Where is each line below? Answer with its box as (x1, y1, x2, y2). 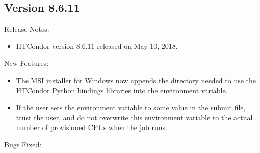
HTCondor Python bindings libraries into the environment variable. (16, 85, 228, 95)
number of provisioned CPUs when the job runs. (16, 122, 167, 133)
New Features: (4, 58, 49, 68)
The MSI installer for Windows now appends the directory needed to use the (16, 74, 256, 85)
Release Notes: (4, 23, 49, 34)
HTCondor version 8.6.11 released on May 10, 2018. (16, 40, 178, 51)
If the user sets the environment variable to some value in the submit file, (16, 102, 246, 113)
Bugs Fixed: (4, 139, 42, 149)
